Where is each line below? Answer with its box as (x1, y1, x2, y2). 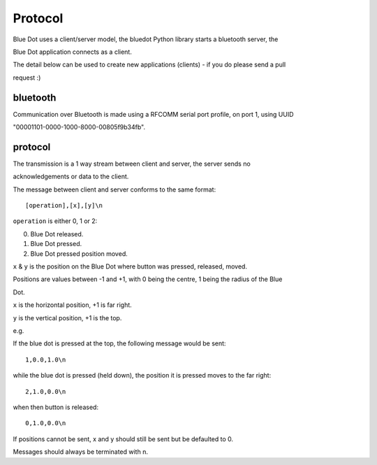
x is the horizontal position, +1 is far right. (13, 301, 132, 309)
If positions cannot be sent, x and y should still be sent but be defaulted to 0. (13, 434, 234, 443)
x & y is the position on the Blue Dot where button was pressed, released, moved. (13, 262, 248, 271)
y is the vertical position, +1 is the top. (13, 313, 122, 322)
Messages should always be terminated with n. (13, 448, 148, 456)
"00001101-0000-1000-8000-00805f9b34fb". (13, 123, 146, 131)
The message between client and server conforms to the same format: (13, 185, 216, 194)
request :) (13, 73, 41, 82)
